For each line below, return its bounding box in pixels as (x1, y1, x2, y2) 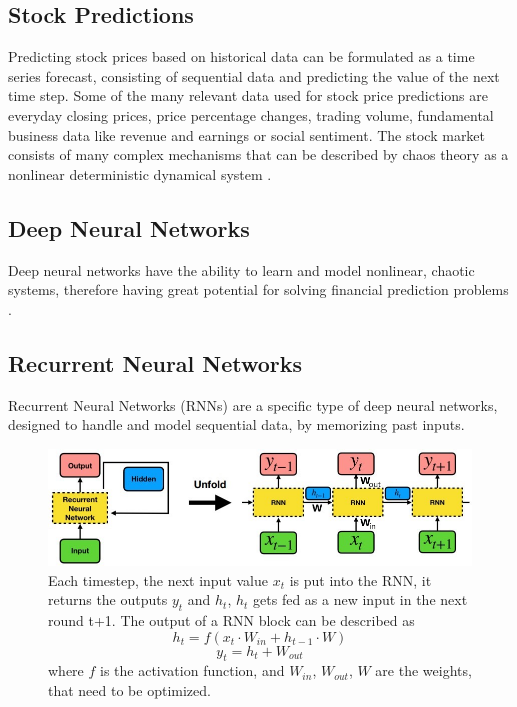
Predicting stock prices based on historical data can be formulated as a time (8, 46, 475, 67)
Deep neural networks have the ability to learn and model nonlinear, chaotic (8, 259, 475, 280)
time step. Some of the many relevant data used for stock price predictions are (8, 85, 488, 106)
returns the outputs (48, 589, 168, 610)
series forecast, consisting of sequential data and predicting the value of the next (8, 65, 500, 86)
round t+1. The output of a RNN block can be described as (48, 609, 415, 630)
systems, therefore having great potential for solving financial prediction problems (8, 279, 509, 300)
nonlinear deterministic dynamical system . (8, 163, 272, 184)
